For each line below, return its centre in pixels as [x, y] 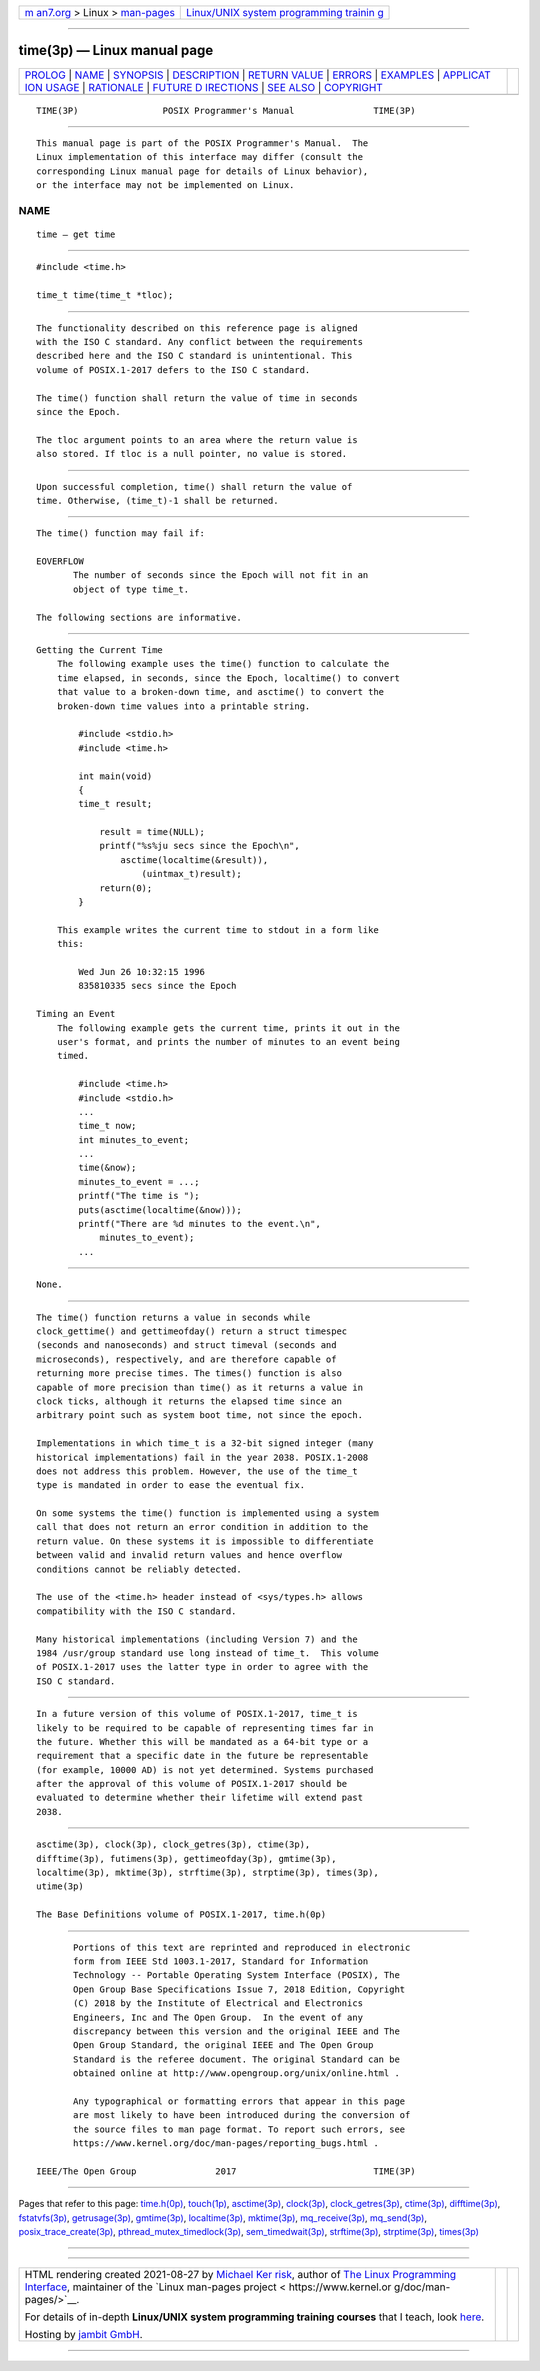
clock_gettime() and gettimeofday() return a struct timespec [192, 1331]
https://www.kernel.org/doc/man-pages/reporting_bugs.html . [226, 2143]
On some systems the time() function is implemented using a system [207, 1513]
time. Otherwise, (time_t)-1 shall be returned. [157, 500]
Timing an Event [76, 1014]
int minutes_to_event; [134, 1139]
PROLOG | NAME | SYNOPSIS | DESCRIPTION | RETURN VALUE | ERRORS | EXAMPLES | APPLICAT [257, 75]
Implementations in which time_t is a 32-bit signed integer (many [205, 1443]
